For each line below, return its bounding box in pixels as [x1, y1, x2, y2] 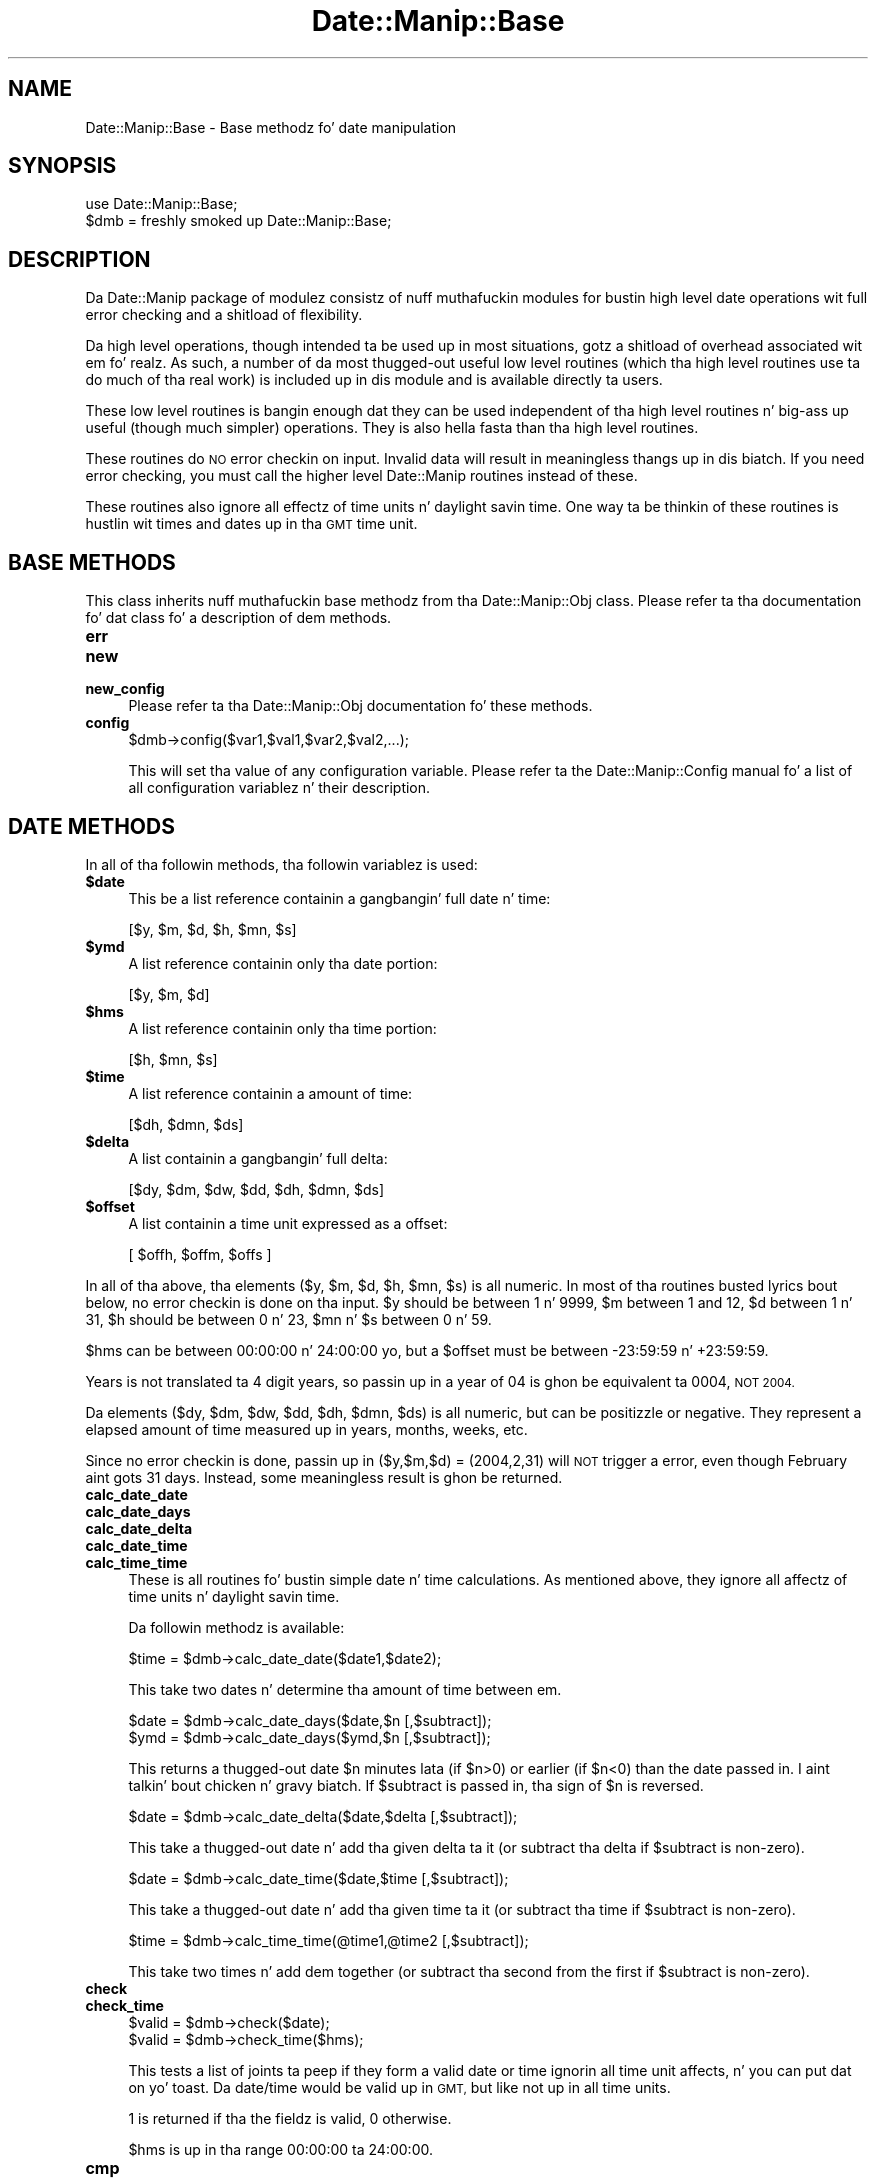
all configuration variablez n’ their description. [128, 779, 431, 797]
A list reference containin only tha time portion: [128, 1019, 437, 1037]
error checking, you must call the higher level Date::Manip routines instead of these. [85, 467, 638, 485]
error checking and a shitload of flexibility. [85, 306, 363, 324]
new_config [85, 680, 165, 698]
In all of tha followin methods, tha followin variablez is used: [85, 855, 478, 873]
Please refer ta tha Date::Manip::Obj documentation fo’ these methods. [128, 697, 593, 715]
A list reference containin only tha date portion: [128, 954, 438, 972]
